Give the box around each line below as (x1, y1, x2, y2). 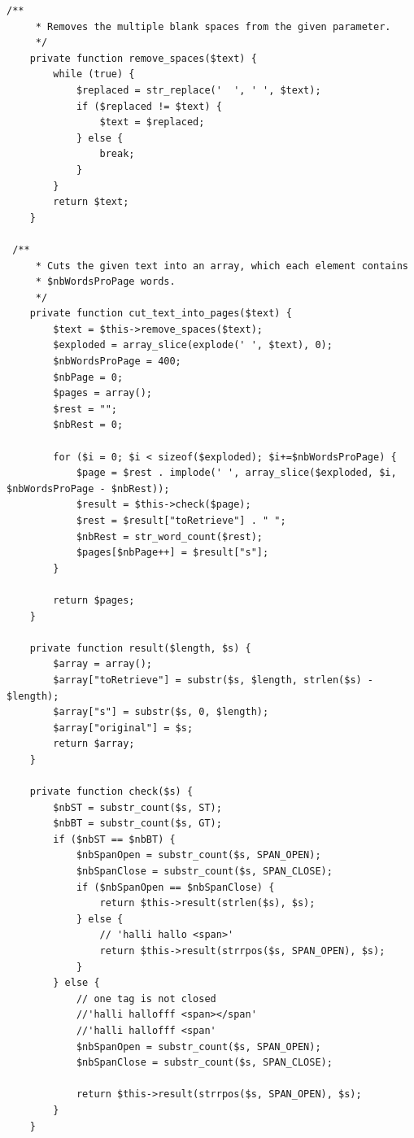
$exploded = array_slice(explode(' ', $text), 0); (53, 339, 333, 351)
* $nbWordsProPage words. (35, 276, 176, 288)
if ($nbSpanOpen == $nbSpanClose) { (76, 881, 275, 893)
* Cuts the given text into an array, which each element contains (35, 259, 408, 272)
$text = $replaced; (99, 116, 205, 129)
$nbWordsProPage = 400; (53, 355, 181, 368)
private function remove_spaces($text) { (29, 52, 257, 64)
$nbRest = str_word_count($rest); (76, 530, 263, 543)
